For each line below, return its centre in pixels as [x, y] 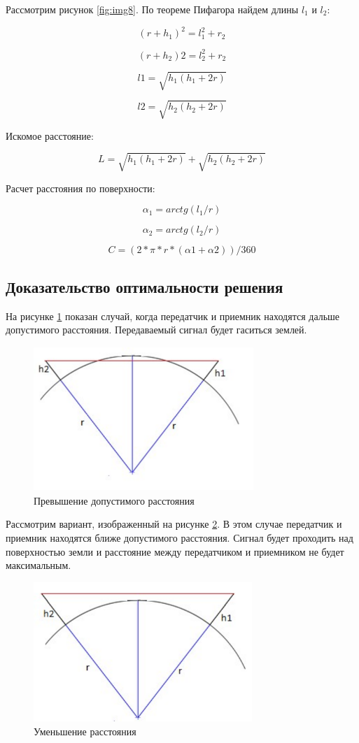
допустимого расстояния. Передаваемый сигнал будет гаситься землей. [156, 330]
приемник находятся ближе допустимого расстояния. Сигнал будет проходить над [179, 537]
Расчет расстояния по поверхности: [80, 188]
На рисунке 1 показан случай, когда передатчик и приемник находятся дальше [173, 316]
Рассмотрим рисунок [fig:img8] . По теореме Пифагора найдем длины [152, 9]
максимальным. [38, 565]
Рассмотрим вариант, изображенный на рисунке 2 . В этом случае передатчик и [174, 524]
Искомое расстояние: [50, 135]
